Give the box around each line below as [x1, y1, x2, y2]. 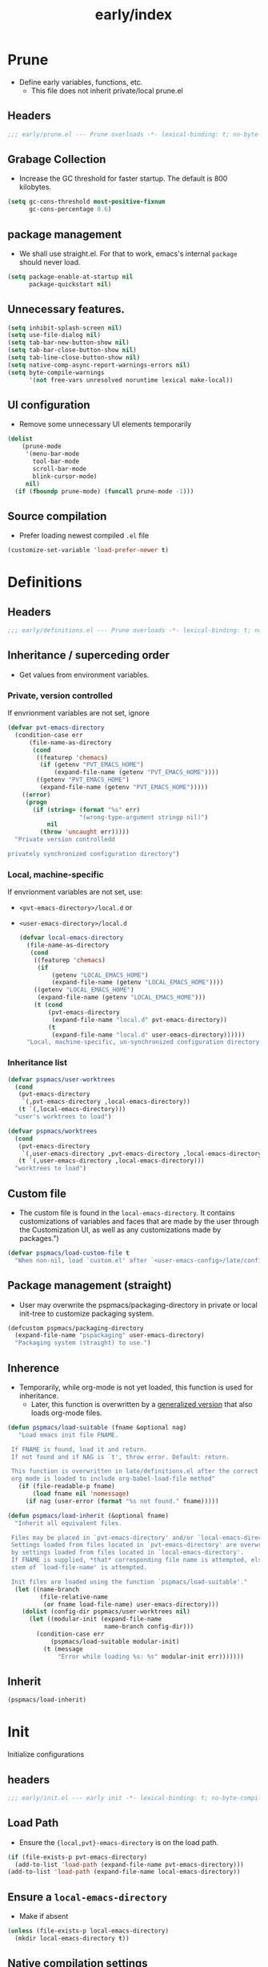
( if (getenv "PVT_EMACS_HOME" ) [39, 760, 145, 769]
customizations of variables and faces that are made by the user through [18, 1216, 259, 1226]
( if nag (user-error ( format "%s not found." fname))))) [25, 1497, 219, 1505]
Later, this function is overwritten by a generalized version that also [30, 1399, 253, 1409]
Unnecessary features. [7, 302, 126, 316]
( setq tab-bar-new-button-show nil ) [7, 339, 130, 347]
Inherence [7, 1361, 60, 1375]
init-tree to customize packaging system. [18, 1308, 154, 1318]
